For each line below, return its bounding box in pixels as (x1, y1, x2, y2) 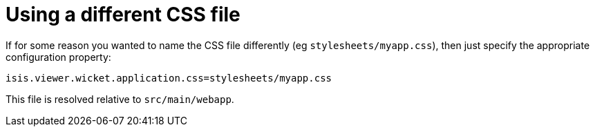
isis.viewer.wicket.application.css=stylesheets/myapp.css (6, 72, 332, 84)
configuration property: (6, 50, 111, 63)
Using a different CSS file (6, 3, 240, 26)
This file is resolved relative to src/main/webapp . (6, 93, 234, 105)
